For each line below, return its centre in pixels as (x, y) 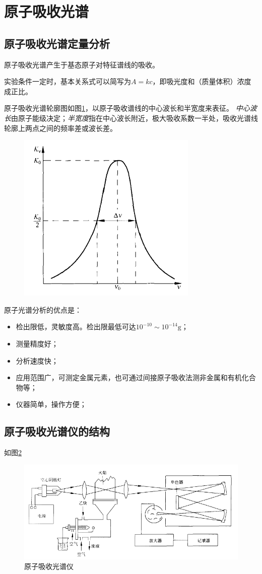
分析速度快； (37, 360)
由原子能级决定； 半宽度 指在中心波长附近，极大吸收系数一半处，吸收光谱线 (135, 118)
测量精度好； (37, 343)
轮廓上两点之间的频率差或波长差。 (60, 128)
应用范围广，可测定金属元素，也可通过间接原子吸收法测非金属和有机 (129, 377)
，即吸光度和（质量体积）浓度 (202, 81)
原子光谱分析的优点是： (43, 309)
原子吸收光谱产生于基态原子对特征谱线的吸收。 (82, 64)
